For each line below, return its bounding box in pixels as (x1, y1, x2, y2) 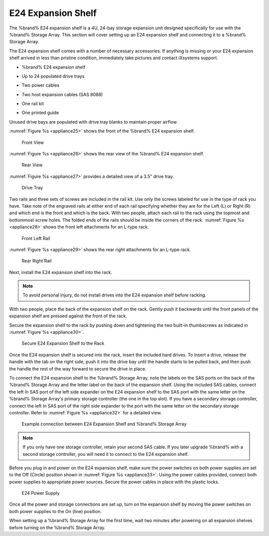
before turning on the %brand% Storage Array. (9, 525, 106, 531)
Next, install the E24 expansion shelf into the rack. (9, 269, 113, 275)
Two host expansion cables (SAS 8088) (21, 91, 103, 97)
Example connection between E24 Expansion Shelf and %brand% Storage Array (21, 421, 187, 427)
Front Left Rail (21, 235, 50, 241)
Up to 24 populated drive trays (21, 73, 85, 79)
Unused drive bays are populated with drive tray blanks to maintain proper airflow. (9, 119, 178, 125)
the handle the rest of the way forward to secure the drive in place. (9, 366, 146, 372)
